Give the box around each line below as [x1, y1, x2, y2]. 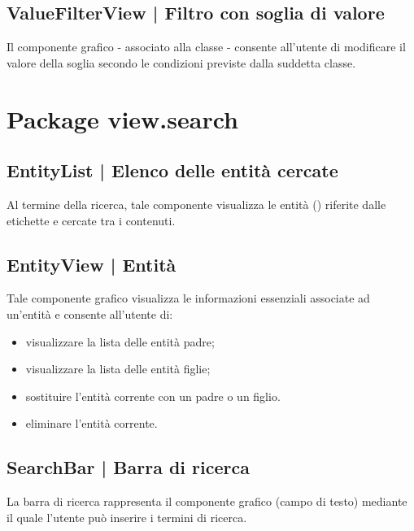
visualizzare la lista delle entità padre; [25, 333, 215, 350]
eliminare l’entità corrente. [25, 415, 158, 432]
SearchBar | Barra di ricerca [7, 455, 250, 480]
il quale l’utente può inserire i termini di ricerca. [7, 508, 247, 525]
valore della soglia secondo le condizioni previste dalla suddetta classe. [7, 54, 356, 71]
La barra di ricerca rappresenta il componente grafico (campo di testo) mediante [7, 493, 407, 510]
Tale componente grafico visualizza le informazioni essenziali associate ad [7, 289, 370, 307]
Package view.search [7, 102, 238, 135]
